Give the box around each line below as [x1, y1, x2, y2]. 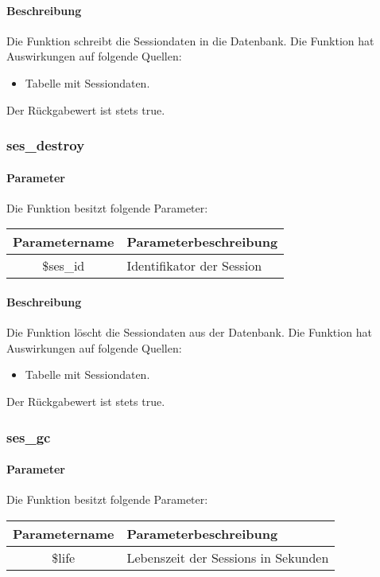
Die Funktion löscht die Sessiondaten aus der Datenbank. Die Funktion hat [6, 324, 372, 341]
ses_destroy [6, 135, 85, 155]
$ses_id [42, 256, 85, 275]
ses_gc [6, 427, 51, 446]
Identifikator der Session [126, 256, 262, 275]
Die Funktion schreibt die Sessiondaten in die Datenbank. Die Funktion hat [6, 32, 374, 49]
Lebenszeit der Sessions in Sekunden [126, 548, 329, 567]
